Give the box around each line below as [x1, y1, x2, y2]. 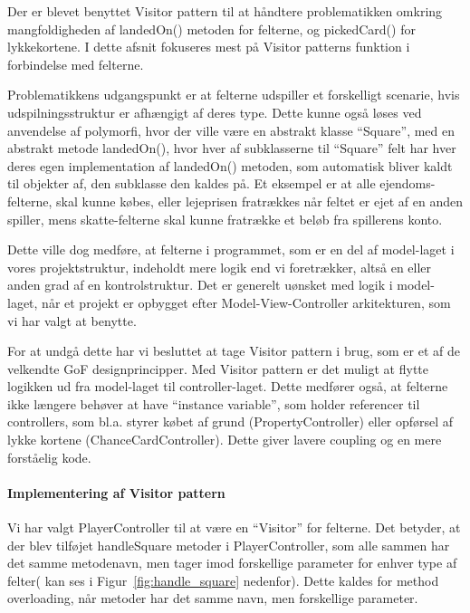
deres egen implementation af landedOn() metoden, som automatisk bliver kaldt [7, 156, 453, 175]
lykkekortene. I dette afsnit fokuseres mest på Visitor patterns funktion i [7, 37, 410, 56]
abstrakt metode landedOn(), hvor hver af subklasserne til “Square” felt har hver [7, 139, 456, 158]
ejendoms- [379, 174, 436, 193]
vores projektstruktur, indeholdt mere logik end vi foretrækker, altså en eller [7, 257, 432, 276]
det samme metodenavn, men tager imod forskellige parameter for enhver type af [7, 553, 457, 572]
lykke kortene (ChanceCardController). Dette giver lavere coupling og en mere [7, 430, 442, 449]
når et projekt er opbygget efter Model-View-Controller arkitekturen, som [42, 292, 451, 311]
